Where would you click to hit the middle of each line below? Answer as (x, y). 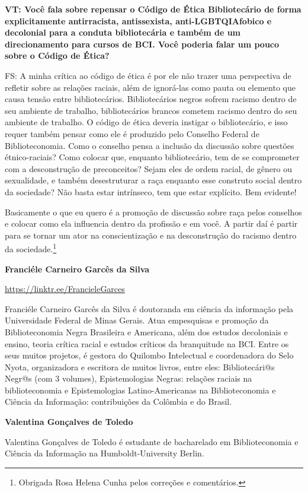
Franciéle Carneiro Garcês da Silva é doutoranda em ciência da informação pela (149, 308)
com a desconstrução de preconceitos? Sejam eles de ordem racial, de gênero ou (148, 168)
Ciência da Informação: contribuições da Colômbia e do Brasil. (118, 401)
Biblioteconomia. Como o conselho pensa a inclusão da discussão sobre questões (150, 145)
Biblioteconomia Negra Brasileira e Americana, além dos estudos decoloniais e (146, 331)
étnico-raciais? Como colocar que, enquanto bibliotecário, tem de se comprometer (152, 157)
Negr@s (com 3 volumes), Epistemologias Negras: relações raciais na (129, 378)
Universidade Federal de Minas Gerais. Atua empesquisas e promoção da (137, 320)
